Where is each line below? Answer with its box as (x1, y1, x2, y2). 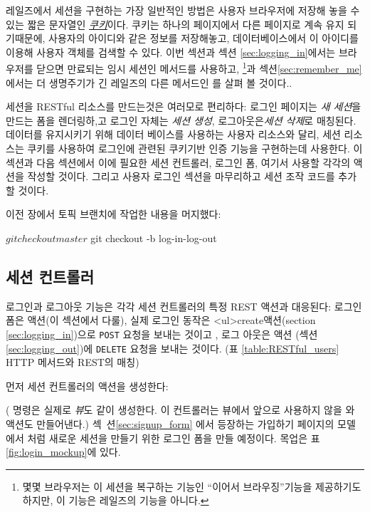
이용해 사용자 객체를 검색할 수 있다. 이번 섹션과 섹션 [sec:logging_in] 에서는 (6, 44, 336, 59)
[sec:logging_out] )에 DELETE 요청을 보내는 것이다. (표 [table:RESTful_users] (6, 340, 339, 355)
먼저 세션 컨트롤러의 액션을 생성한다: (6, 378, 169, 393)
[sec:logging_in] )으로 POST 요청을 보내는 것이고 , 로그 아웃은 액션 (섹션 (6, 326, 318, 341)
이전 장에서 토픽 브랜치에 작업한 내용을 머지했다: (6, 207, 221, 221)
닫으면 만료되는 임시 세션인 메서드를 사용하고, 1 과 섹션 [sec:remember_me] (36, 59, 362, 76)
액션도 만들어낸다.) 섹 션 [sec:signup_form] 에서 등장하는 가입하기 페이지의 (6, 417, 334, 432)
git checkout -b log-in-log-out (90, 230, 217, 245)
